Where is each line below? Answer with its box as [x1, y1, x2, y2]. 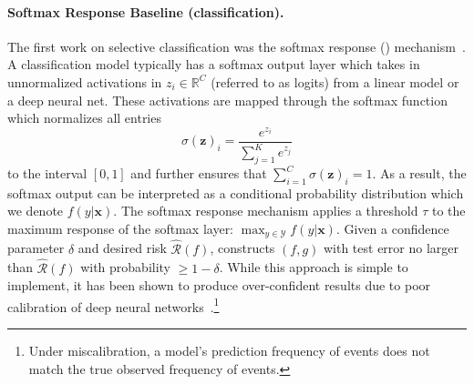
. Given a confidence [335, 219, 449, 238]
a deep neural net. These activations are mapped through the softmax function [7, 90, 448, 109]
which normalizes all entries [7, 108, 161, 127]
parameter [7, 238, 65, 258]
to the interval [7, 164, 88, 183]
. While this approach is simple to [219, 258, 408, 277]
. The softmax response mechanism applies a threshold [113, 201, 418, 220]
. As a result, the [372, 164, 467, 183]
